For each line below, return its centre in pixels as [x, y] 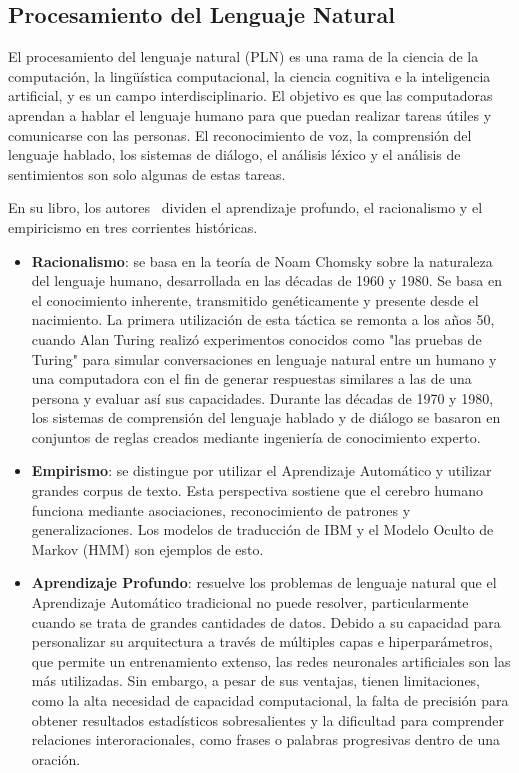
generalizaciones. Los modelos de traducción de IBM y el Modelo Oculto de [262, 529]
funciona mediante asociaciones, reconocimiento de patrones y [221, 509]
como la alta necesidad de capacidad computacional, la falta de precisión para [270, 700]
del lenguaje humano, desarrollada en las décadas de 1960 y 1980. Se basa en [266, 280]
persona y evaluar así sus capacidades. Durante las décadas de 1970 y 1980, [262, 397]
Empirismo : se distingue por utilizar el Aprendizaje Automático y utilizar [261, 470]
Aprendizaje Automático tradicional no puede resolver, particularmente [250, 602]
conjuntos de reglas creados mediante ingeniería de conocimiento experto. [256, 436]
